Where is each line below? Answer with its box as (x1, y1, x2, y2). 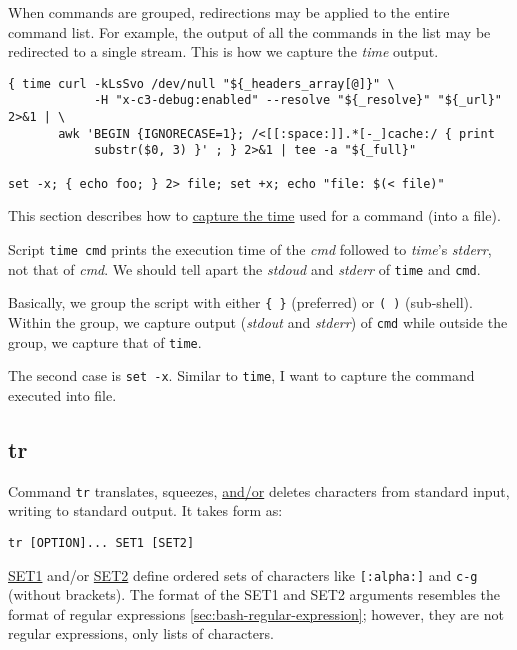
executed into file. (8, 384, 117, 405)
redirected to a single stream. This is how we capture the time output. (8, 41, 439, 62)
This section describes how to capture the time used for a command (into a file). (8, 205, 501, 226)
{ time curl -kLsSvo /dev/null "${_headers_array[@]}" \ (8, 76, 395, 91)
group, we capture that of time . (8, 331, 202, 352)
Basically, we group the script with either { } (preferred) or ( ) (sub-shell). (8, 292, 473, 313)
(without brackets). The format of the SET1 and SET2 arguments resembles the (8, 584, 501, 605)
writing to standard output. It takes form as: (8, 500, 283, 521)
